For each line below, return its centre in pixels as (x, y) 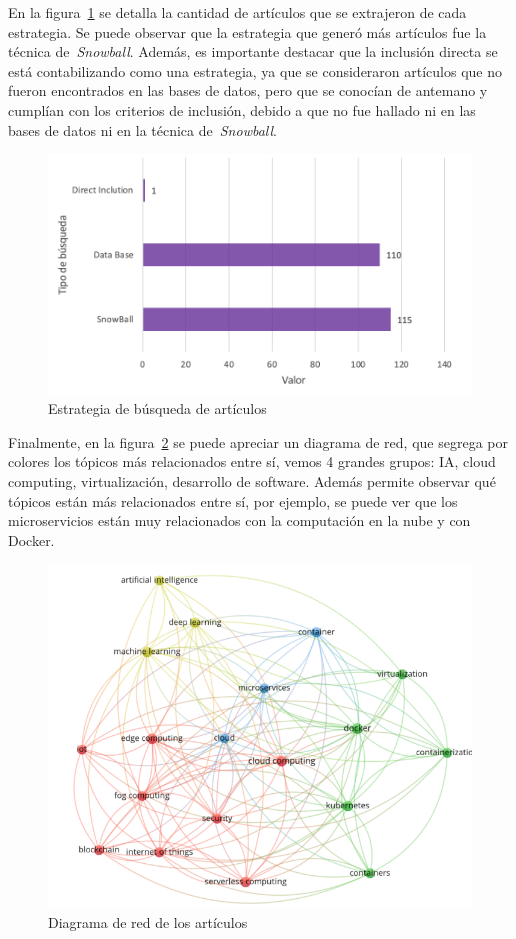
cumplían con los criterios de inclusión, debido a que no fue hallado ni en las (242, 109)
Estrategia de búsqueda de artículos (157, 408)
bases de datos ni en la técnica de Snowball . (142, 129)
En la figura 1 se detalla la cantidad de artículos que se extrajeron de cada (237, 12)
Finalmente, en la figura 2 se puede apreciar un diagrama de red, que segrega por (258, 441)
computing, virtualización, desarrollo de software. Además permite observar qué (252, 480)
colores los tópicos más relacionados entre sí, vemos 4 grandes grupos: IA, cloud (252, 461)
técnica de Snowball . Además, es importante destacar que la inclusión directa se (253, 51)
